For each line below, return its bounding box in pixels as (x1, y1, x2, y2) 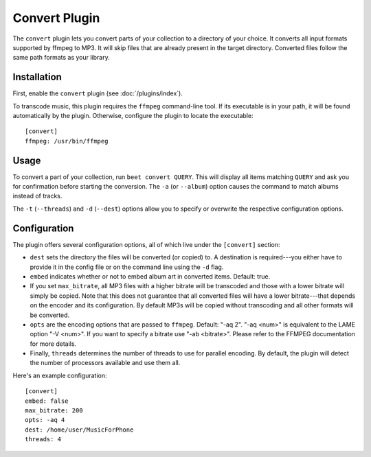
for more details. (30, 340, 77, 348)
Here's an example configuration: (12, 371, 107, 379)
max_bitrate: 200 (25, 407, 83, 414)
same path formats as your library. (12, 54, 110, 62)
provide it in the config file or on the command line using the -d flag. (30, 263, 224, 271)
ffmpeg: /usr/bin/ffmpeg (25, 137, 109, 145)
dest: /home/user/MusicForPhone (25, 425, 134, 434)
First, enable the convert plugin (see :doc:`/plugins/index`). (12, 89, 183, 97)
